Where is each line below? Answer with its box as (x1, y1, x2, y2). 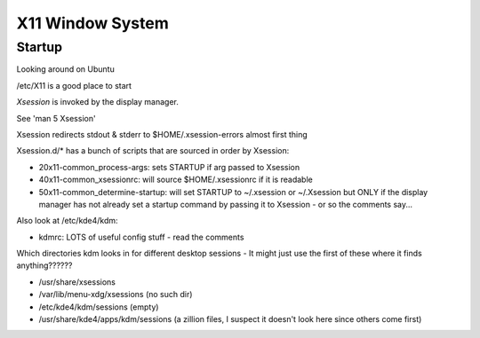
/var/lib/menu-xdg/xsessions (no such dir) (38, 289, 193, 300)
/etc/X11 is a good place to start (16, 80, 132, 90)
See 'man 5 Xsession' (16, 113, 97, 123)
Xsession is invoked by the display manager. (16, 97, 180, 107)
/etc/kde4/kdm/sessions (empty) (38, 302, 159, 312)
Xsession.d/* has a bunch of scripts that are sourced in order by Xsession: (16, 145, 290, 156)
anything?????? (16, 260, 73, 271)
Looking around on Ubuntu (16, 64, 115, 75)
